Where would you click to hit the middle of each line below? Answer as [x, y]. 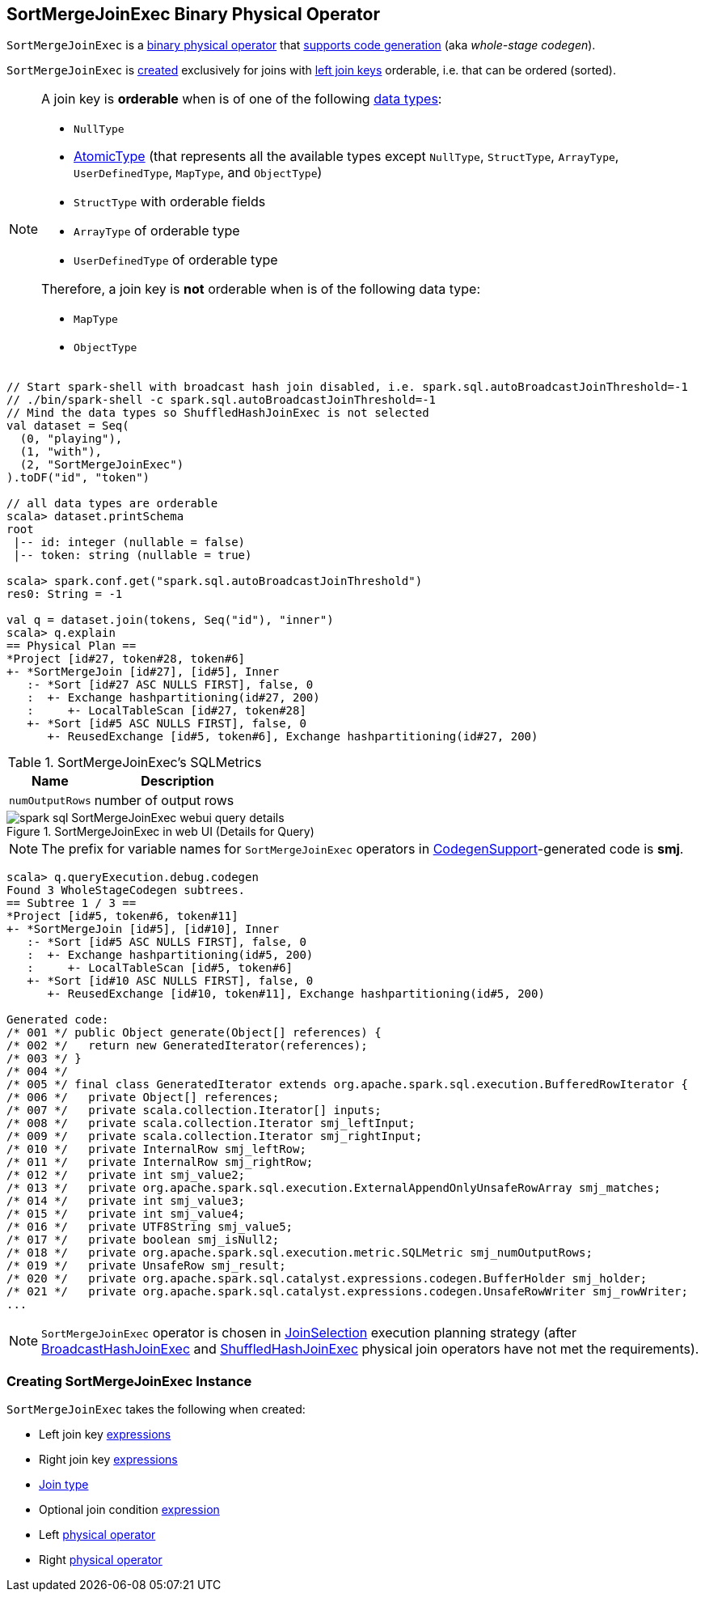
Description [177, 781]
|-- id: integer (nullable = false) [129, 543]
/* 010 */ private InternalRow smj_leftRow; [156, 1149]
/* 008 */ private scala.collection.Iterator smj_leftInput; [211, 1123]
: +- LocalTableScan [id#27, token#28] [167, 711]
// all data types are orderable [112, 504]
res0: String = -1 [65, 594]
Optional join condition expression [129, 1510]
